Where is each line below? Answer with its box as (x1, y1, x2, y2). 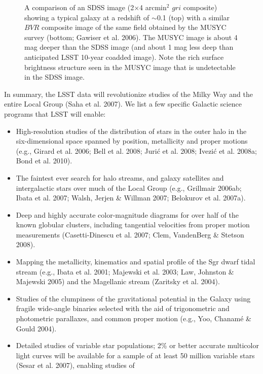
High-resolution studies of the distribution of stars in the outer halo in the (16, 125, 247, 136)
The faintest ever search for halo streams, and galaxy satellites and (16, 172, 224, 183)
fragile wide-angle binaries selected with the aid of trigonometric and (16, 303, 230, 314)
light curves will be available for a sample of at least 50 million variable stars (16, 350, 255, 360)
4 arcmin (139, 2, 167, 12)
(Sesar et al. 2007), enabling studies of (16, 360, 135, 370)
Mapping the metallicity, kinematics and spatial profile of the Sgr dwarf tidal (16, 256, 255, 267)
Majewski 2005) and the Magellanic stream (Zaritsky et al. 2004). (16, 276, 220, 287)
